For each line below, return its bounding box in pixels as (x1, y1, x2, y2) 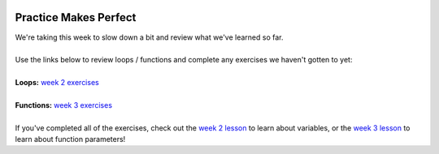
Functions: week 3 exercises (15, 100, 113, 109)
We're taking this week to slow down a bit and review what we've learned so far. (15, 32, 284, 42)
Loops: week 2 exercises (15, 78, 99, 88)
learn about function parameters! (15, 135, 126, 144)
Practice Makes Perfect (15, 11, 137, 24)
